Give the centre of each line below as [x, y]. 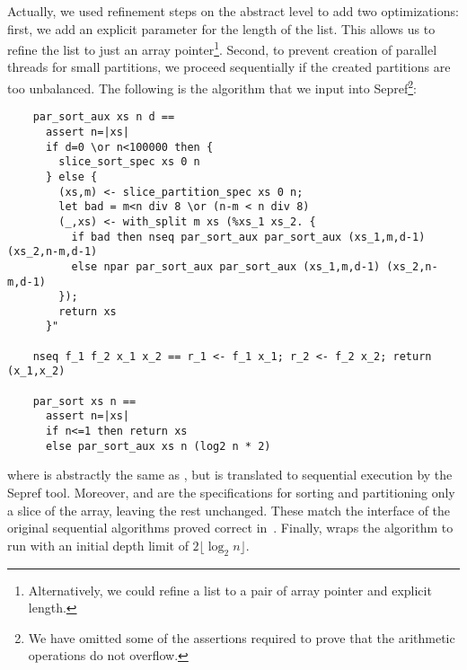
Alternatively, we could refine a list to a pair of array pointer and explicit [230, 590]
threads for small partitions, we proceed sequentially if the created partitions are [229, 67]
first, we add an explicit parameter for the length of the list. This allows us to [221, 28]
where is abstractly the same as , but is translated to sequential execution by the [230, 475]
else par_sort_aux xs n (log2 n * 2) [158, 446]
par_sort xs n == [84, 401]
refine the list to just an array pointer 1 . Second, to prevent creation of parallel [222, 48]
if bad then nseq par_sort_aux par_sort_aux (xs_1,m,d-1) [248, 237]
